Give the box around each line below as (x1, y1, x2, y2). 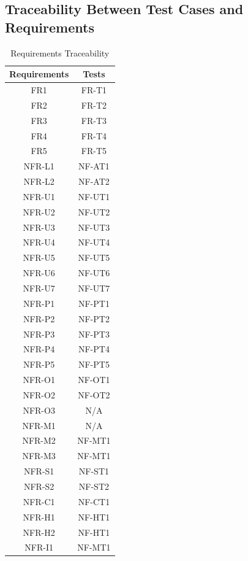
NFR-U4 (23, 236, 55, 249)
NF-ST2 (78, 479, 110, 492)
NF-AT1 (78, 160, 110, 172)
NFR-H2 (23, 525, 55, 538)
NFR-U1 (23, 190, 55, 203)
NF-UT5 (78, 251, 110, 264)
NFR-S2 (23, 479, 54, 492)
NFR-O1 (23, 373, 55, 386)
